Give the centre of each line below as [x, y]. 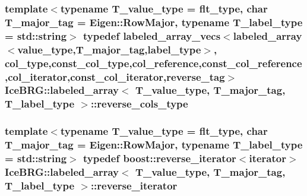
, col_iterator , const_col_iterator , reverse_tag [115, 76]
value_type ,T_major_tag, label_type [109, 49]
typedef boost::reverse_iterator [159, 158]
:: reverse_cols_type [139, 104]
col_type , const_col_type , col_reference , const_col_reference [153, 63]
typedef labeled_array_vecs [152, 35]
